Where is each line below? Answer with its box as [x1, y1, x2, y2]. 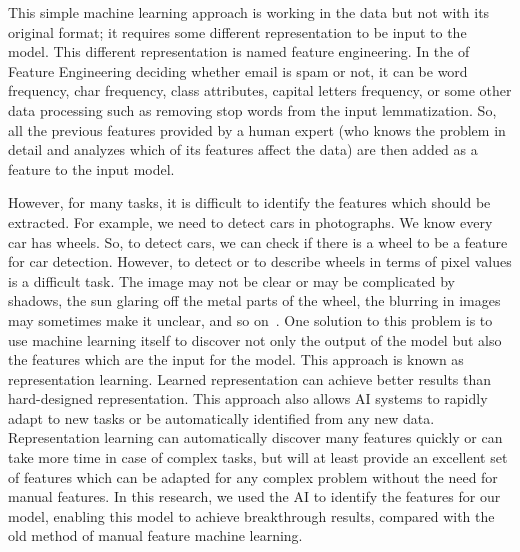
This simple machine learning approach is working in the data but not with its [8, 2, 490, 22]
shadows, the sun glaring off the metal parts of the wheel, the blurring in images [8, 290, 501, 311]
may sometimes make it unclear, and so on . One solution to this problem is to [8, 309, 493, 330]
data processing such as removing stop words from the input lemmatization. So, [8, 99, 497, 120]
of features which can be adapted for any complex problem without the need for [8, 466, 498, 487]
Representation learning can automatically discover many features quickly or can [8, 427, 503, 448]
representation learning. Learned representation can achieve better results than [8, 368, 492, 389]
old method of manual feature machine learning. [8, 525, 303, 546]
